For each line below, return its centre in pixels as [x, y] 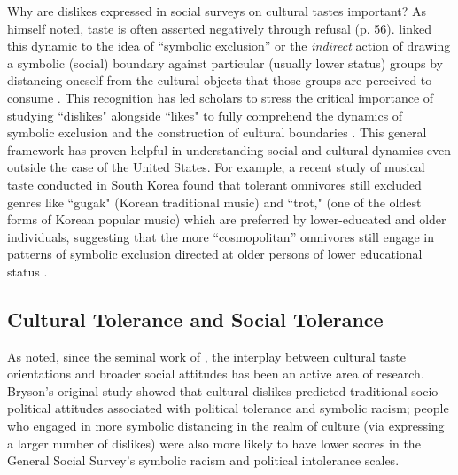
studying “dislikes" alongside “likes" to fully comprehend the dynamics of [205, 115]
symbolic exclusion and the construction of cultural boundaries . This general [217, 132]
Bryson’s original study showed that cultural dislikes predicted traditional [207, 390]
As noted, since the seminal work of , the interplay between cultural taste [206, 356]
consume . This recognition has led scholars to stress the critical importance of [221, 97]
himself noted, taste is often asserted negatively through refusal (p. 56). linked [219, 28]
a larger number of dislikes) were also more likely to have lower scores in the [214, 443]
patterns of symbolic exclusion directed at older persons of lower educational [215, 254]
